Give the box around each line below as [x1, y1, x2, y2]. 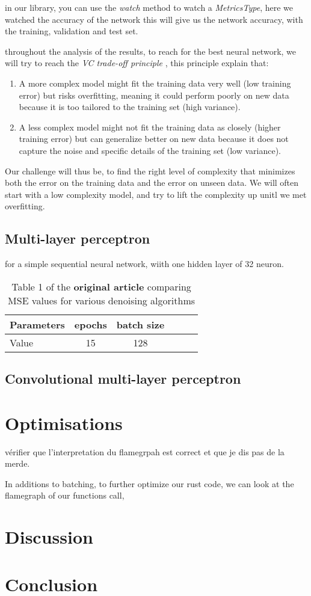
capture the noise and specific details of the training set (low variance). [19, 144, 281, 156]
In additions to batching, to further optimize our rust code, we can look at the [5, 477, 294, 490]
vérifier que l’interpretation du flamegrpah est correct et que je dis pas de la [5, 445, 285, 458]
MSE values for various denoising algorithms [8, 293, 196, 307]
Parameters [10, 317, 65, 331]
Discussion [5, 524, 93, 549]
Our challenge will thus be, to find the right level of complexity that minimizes [5, 164, 295, 177]
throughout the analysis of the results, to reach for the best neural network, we [5, 45, 297, 57]
